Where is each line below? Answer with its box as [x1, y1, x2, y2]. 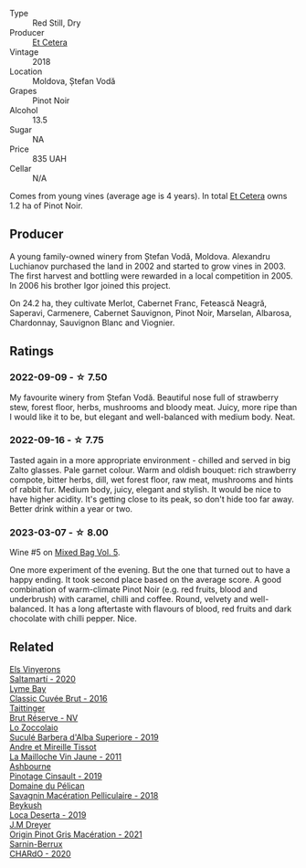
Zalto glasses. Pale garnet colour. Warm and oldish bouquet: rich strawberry [9, 464, 297, 475]
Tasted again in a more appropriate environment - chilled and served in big [9, 454, 290, 465]
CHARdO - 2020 [9, 848, 71, 859]
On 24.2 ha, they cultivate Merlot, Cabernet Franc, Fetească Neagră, [9, 297, 268, 309]
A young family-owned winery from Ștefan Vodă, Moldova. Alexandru [9, 250, 271, 261]
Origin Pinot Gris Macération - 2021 [9, 829, 143, 840]
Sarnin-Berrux [9, 838, 63, 849]
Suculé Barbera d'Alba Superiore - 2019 [9, 731, 160, 743]
